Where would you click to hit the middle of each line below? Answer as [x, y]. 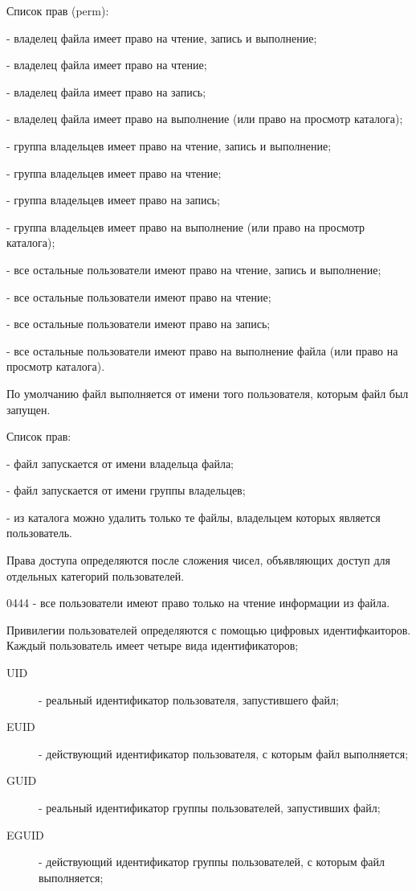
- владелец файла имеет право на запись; [106, 91]
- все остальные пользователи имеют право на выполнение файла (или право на [202, 350]
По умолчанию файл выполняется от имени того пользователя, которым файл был [208, 393]
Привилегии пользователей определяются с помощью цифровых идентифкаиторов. [209, 629]
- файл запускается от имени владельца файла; [120, 463]
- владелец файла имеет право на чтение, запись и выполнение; [162, 37]
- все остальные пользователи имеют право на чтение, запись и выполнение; [194, 269]
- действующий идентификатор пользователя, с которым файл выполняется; [224, 753]
